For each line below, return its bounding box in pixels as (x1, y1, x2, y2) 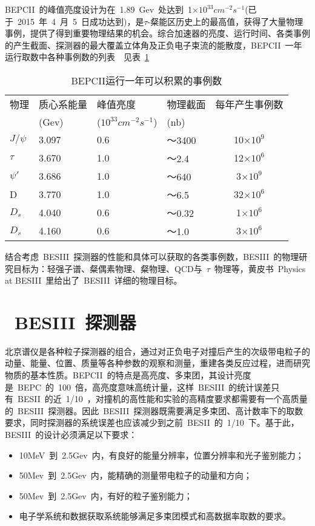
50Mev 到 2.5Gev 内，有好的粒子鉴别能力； (19, 489, 193, 502)
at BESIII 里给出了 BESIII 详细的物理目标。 (5, 274, 182, 287)
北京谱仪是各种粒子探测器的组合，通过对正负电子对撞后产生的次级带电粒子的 (5, 344, 310, 357)
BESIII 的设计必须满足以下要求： (5, 428, 138, 441)
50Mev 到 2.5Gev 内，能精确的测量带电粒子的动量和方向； (19, 469, 252, 482)
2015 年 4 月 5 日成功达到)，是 (17, 15, 144, 27)
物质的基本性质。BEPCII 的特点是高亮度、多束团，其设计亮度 (5, 369, 251, 381)
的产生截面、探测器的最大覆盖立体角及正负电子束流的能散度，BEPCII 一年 (5, 38, 302, 51)
